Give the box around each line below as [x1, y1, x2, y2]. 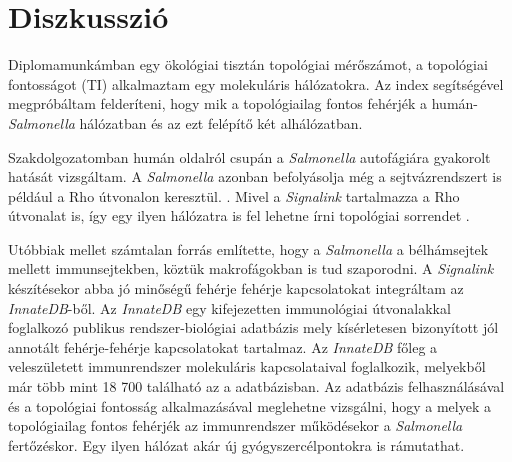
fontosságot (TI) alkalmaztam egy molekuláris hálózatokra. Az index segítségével [8, 73, 504, 94]
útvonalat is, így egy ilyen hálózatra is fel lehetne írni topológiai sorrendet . [8, 205, 470, 226]
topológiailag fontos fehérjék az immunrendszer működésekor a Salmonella [8, 415, 463, 436]
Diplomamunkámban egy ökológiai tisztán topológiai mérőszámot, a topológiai [8, 54, 488, 75]
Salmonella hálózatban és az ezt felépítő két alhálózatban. [8, 112, 363, 133]
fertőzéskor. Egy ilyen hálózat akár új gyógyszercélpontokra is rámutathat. [8, 434, 465, 455]
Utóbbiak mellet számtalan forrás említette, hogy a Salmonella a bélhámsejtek [8, 238, 489, 259]
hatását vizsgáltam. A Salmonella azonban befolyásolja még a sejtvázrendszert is [8, 166, 502, 187]
